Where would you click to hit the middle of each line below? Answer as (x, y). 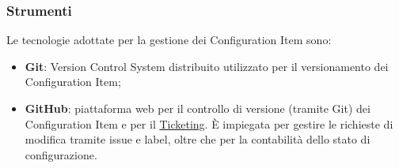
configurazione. (61, 154)
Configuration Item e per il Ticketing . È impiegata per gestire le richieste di (209, 123)
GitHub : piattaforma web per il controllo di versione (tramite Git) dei (198, 108)
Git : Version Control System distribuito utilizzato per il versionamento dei (207, 66)
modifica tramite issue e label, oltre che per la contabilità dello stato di (198, 139)
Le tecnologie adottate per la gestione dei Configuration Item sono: (169, 40)
